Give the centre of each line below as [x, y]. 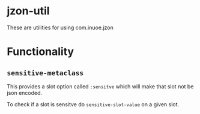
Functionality [41, 52]
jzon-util [28, 11]
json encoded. [25, 93]
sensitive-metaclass [45, 73]
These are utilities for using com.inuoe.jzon [60, 27]
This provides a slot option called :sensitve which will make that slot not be [100, 86]
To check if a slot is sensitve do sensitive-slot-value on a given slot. [93, 104]
